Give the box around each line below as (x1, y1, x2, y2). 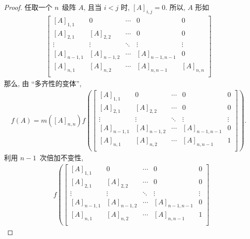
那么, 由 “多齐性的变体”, (4, 78, 82, 89)
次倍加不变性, (40, 152, 84, 163)
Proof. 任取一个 (4, 2, 52, 12)
